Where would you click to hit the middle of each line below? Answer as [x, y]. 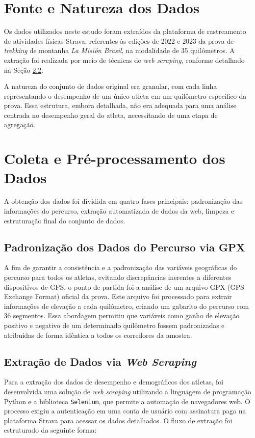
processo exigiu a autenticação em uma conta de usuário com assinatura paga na [125, 411]
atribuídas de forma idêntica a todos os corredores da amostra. [98, 335]
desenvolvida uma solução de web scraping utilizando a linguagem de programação [127, 391]
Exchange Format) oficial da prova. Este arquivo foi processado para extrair [118, 296]
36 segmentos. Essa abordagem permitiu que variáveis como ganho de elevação [122, 315]
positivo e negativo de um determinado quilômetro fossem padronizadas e [114, 325]
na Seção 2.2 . [24, 69]
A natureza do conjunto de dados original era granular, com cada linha [111, 86]
